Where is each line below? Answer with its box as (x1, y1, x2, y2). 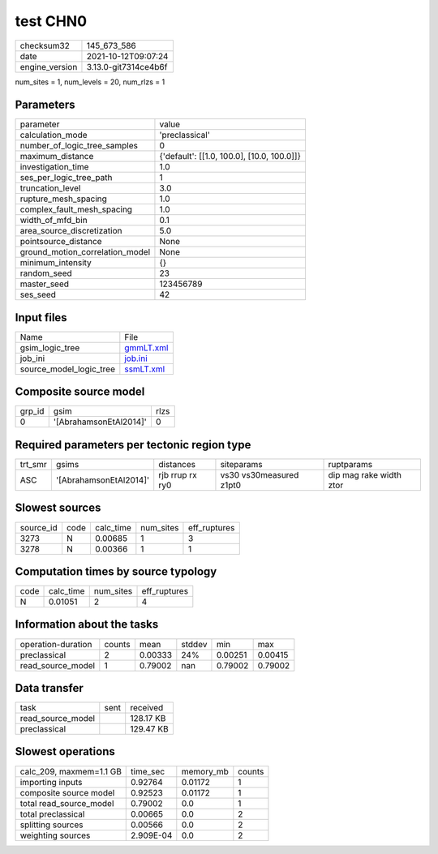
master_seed (19, 278, 69, 290)
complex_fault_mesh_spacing (19, 204, 133, 215)
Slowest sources (15, 501, 101, 515)
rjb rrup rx (158, 470, 198, 480)
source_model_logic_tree (19, 363, 115, 375)
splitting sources (19, 819, 84, 830)
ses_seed (19, 289, 57, 300)
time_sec (131, 766, 165, 777)
